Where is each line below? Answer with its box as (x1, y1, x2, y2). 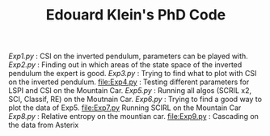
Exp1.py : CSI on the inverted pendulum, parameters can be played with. (8, 51, 248, 62)
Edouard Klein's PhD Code (45, 6, 226, 24)
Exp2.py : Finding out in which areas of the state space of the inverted (8, 60, 243, 70)
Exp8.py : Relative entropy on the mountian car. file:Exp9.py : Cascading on (8, 112, 259, 121)
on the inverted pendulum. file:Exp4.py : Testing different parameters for (8, 77, 250, 87)
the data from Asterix (8, 120, 79, 130)
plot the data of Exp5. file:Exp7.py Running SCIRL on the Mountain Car (8, 103, 242, 113)
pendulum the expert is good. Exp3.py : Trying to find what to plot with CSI (8, 69, 257, 79)
